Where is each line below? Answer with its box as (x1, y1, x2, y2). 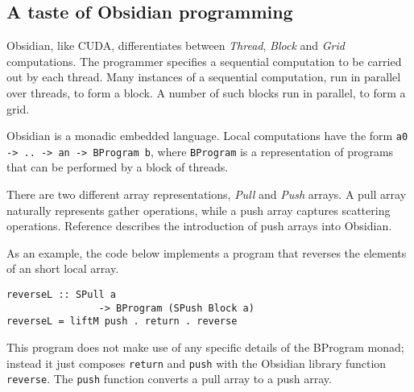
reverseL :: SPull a (6, 289, 117, 301)
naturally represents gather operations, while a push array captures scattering (6, 201, 391, 218)
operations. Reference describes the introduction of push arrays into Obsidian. (6, 217, 392, 234)
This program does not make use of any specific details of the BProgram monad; (6, 339, 404, 356)
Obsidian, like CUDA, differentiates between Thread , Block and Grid (6, 37, 345, 54)
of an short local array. (6, 260, 119, 277)
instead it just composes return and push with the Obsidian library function (6, 354, 387, 371)
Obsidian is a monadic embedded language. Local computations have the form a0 (6, 127, 408, 144)
